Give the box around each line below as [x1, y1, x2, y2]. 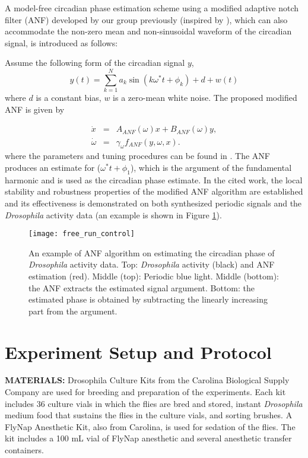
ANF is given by [5, 103, 65, 115]
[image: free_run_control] [28, 230, 135, 238]
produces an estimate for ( [5, 161, 101, 173]
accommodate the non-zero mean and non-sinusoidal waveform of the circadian [5, 25, 292, 37]
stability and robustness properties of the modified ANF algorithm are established [5, 185, 303, 198]
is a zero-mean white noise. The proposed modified [113, 91, 297, 104]
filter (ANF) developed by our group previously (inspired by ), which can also [5, 13, 288, 26]
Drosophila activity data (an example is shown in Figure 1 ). [5, 208, 222, 221]
